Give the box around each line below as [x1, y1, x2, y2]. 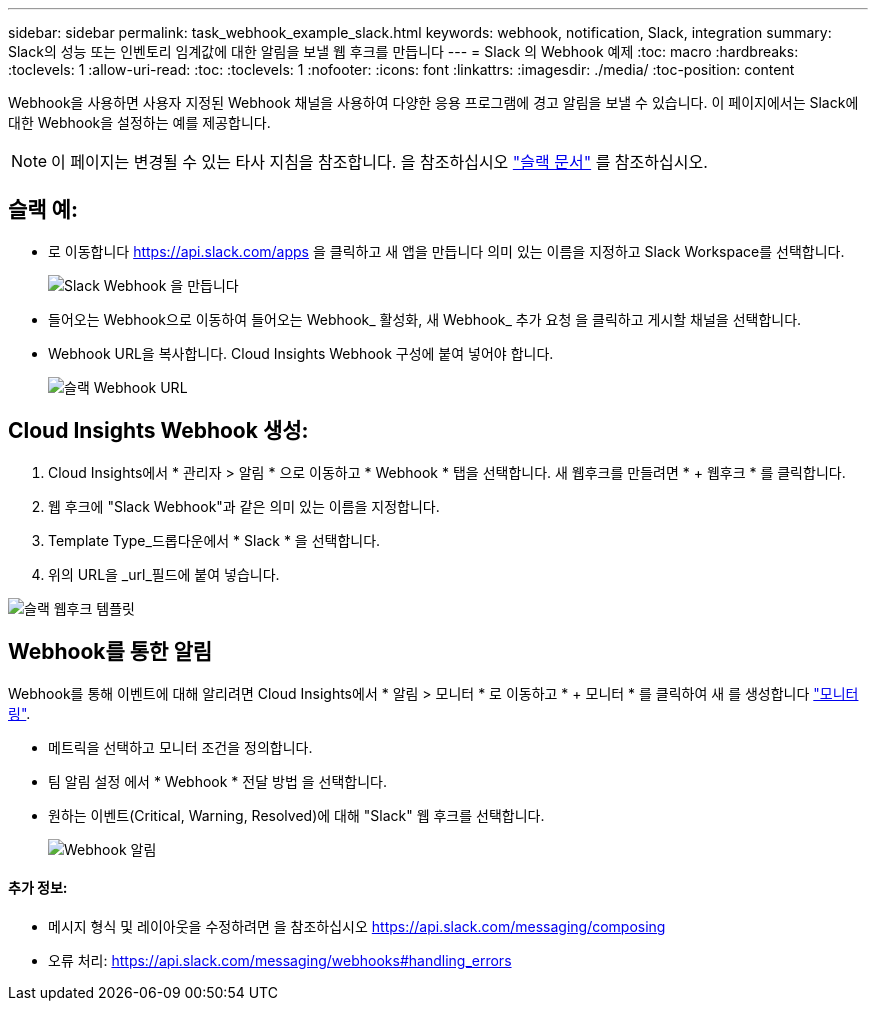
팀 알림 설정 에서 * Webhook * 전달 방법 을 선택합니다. [48, 772, 387, 790]
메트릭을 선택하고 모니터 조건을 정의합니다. [48, 738, 313, 756]
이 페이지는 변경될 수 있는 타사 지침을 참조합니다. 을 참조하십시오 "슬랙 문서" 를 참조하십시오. [51, 152, 708, 172]
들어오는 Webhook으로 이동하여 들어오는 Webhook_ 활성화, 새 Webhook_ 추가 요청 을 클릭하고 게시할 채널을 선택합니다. [48, 310, 802, 328]
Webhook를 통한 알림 [8, 639, 213, 665]
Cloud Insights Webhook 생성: [8, 418, 309, 444]
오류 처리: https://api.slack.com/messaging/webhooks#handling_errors [48, 951, 512, 969]
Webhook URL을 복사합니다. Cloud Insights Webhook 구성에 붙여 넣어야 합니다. [48, 344, 554, 362]
